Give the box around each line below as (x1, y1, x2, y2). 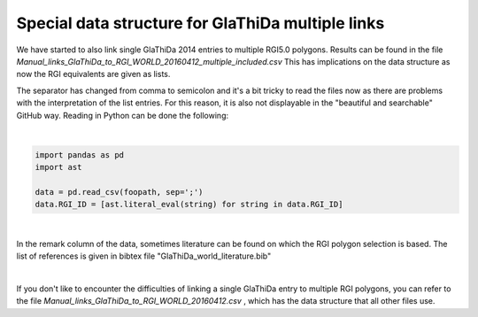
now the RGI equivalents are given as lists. (16, 69, 171, 80)
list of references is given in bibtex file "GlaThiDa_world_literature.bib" (16, 251, 272, 261)
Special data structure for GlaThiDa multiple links (16, 13, 385, 33)
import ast (35, 162, 82, 173)
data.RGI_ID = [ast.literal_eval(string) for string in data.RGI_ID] (35, 199, 343, 210)
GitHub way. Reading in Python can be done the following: (16, 110, 229, 120)
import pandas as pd (35, 150, 124, 159)
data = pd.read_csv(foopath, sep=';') (35, 187, 204, 197)
